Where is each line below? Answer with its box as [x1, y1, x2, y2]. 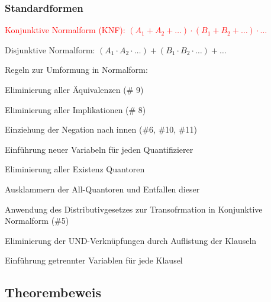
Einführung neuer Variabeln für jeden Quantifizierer [5, 143, 193, 155]
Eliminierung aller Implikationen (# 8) [5, 103, 146, 115]
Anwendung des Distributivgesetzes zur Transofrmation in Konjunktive [5, 203, 263, 215]
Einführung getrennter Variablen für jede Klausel [5, 254, 183, 266]
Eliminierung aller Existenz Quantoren [5, 163, 145, 175]
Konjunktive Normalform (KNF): [5, 24, 125, 36]
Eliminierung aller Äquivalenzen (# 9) [5, 83, 144, 95]
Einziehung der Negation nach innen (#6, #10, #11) [5, 123, 197, 136]
